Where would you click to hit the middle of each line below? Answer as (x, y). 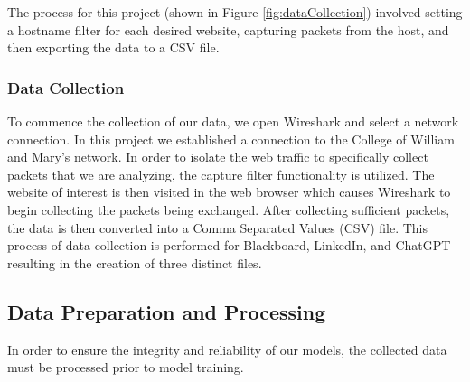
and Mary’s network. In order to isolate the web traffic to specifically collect (218, 157)
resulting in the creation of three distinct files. (135, 262)
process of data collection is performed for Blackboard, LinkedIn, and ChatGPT (229, 245)
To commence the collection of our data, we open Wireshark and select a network (233, 121)
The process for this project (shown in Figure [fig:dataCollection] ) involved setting (235, 12)
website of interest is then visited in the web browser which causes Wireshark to (229, 192)
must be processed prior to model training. (126, 367)
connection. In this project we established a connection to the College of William (231, 139)
